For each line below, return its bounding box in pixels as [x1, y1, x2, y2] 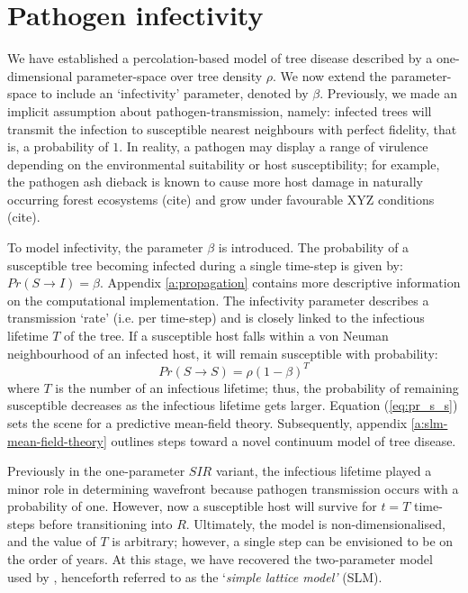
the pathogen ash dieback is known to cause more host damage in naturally [7, 172, 423, 191]
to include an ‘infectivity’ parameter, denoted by [40, 84, 309, 103]
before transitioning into [39, 514, 173, 533]
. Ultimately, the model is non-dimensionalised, [185, 514, 445, 533]
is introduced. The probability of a [218, 238, 409, 257]
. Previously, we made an [319, 84, 457, 103]
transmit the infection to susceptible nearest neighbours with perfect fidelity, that [7, 119, 457, 138]
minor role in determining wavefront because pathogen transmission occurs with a [7, 479, 459, 497]
